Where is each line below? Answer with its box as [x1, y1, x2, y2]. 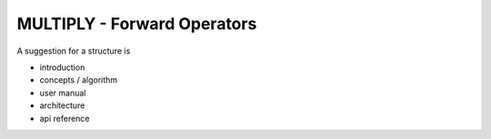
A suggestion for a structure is [16, 45, 131, 56]
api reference [39, 113, 90, 124]
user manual [39, 87, 86, 98]
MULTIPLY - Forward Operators [16, 14, 257, 34]
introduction [39, 62, 85, 73]
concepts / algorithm [39, 74, 118, 85]
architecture [39, 100, 85, 111]
